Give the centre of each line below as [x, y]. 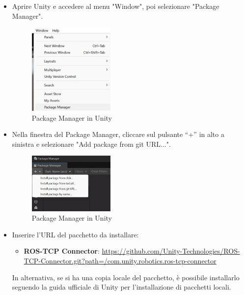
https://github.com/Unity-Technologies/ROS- [171, 251]
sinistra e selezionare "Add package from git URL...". [91, 144]
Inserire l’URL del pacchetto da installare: [75, 234]
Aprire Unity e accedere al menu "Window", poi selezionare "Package [116, 6]
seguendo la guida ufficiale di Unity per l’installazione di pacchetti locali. [122, 287]
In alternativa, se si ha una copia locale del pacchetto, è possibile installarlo [126, 277]
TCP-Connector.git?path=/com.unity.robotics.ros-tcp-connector [120, 260]
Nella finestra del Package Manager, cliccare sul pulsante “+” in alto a [118, 134]
